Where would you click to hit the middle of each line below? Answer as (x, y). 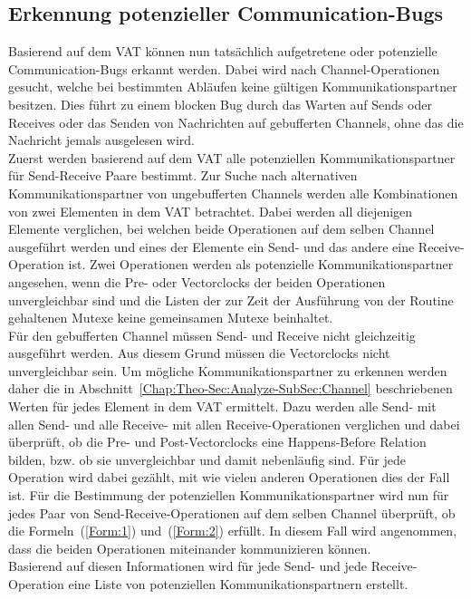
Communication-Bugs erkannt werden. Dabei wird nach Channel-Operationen (224, 68)
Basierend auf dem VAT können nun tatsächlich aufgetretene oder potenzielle (223, 51)
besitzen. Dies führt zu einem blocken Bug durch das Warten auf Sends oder (220, 104)
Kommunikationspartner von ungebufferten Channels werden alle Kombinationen (233, 193)
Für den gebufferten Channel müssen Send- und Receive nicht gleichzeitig (212, 335)
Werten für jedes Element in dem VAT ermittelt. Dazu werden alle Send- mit (222, 406)
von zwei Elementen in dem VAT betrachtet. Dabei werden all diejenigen (211, 211)
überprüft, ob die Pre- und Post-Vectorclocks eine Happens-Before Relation (217, 442)
